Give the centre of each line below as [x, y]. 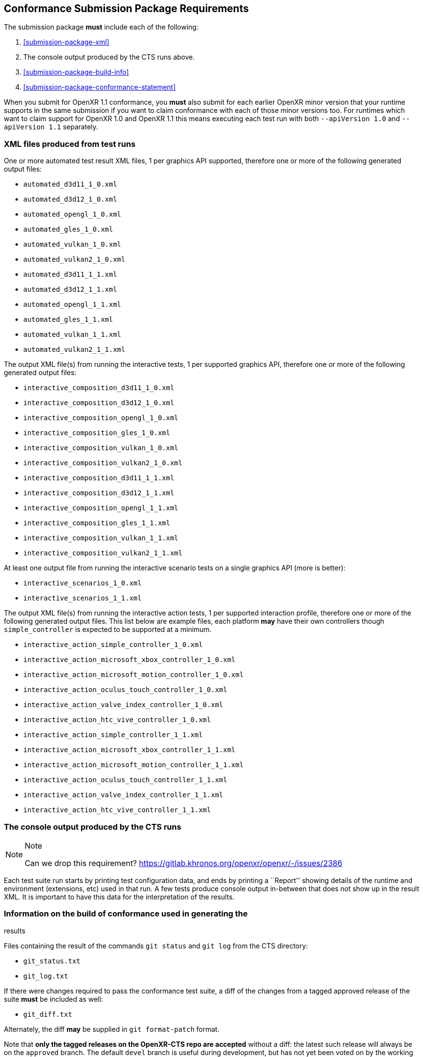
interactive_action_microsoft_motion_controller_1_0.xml [134, 675]
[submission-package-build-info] [76, 72]
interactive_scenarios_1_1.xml [83, 598]
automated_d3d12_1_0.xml [70, 199]
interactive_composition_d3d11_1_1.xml [99, 478]
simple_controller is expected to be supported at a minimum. [108, 630]
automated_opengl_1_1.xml [72, 305]
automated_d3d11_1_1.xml [70, 275]
